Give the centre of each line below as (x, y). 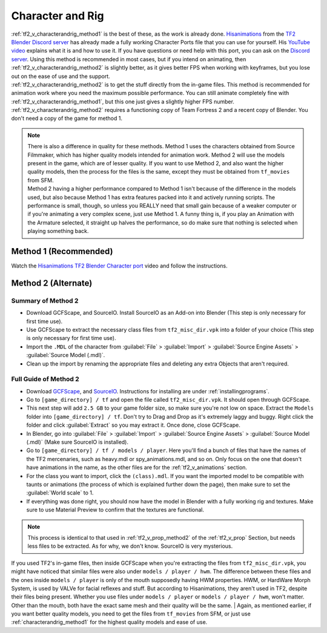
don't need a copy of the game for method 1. (67, 119)
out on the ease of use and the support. (61, 76)
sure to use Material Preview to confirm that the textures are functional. (115, 510)
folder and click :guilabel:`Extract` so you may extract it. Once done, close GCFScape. (133, 425)
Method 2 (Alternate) (52, 283)
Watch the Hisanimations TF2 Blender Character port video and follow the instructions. (120, 266)
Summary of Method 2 (45, 301)
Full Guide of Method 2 (45, 379)
